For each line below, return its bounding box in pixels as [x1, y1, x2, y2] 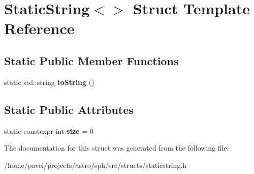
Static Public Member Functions [4, 52, 179, 68]
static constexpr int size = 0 [4, 125, 93, 136]
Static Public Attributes [4, 101, 134, 117]
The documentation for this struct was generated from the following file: [4, 142, 229, 153]
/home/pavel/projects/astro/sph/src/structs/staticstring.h [4, 159, 186, 170]
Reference [4, 18, 75, 39]
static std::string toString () [4, 76, 94, 87]
